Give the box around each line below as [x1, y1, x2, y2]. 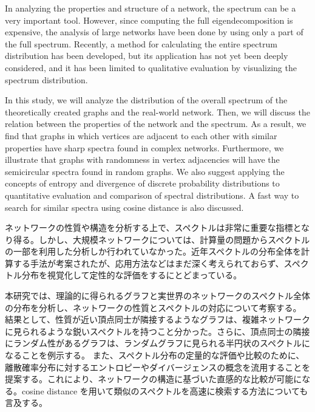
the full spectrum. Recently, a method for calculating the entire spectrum [5, 37, 277, 50]
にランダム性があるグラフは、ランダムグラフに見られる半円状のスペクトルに [5, 337, 311, 349]
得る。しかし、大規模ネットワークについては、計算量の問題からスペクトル [13, 233, 310, 245]
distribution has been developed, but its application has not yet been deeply [5, 49, 288, 62]
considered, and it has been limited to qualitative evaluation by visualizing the [5, 61, 297, 74]
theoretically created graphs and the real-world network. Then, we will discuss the [5, 105, 310, 118]
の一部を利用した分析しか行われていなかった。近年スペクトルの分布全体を [5, 245, 301, 258]
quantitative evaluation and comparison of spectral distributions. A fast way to [5, 188, 299, 201]
